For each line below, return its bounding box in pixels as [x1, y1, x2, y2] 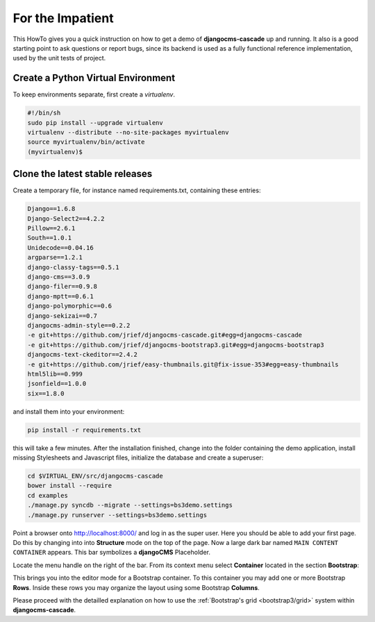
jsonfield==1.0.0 [27, 380, 87, 388]
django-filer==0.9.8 [27, 283, 97, 291]
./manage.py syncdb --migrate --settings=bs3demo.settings [27, 501, 233, 510]
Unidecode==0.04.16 [27, 244, 94, 251]
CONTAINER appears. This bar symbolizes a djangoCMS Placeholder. [12, 548, 211, 557]
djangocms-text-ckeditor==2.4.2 [27, 351, 138, 359]
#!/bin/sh [27, 109, 61, 117]
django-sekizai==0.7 [27, 312, 97, 319]
